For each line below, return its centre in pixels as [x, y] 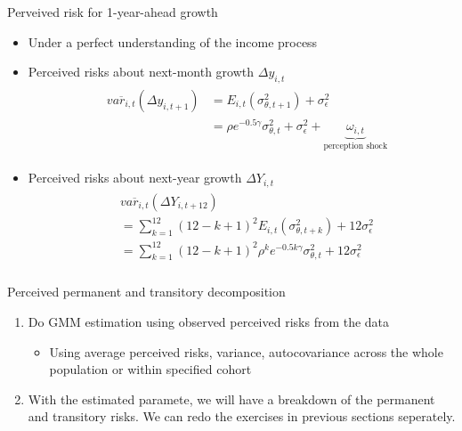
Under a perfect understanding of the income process [173, 41]
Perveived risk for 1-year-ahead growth [113, 12]
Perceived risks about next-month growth [141, 72]
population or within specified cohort [150, 369]
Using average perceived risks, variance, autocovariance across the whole [246, 351]
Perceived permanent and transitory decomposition [146, 292]
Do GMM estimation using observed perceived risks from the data [209, 322]
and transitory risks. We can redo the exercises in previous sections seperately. [242, 416]
